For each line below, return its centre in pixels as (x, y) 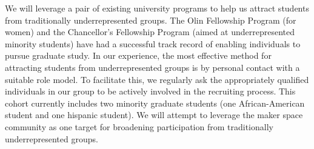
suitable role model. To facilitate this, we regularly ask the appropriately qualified (157, 79)
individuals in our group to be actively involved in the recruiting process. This (150, 91)
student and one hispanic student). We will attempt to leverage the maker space (154, 115)
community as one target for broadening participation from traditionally (139, 126)
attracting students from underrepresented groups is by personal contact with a (152, 67)
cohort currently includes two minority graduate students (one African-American (155, 103)
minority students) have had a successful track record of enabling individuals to (153, 43)
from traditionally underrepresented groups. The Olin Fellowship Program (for (151, 20)
